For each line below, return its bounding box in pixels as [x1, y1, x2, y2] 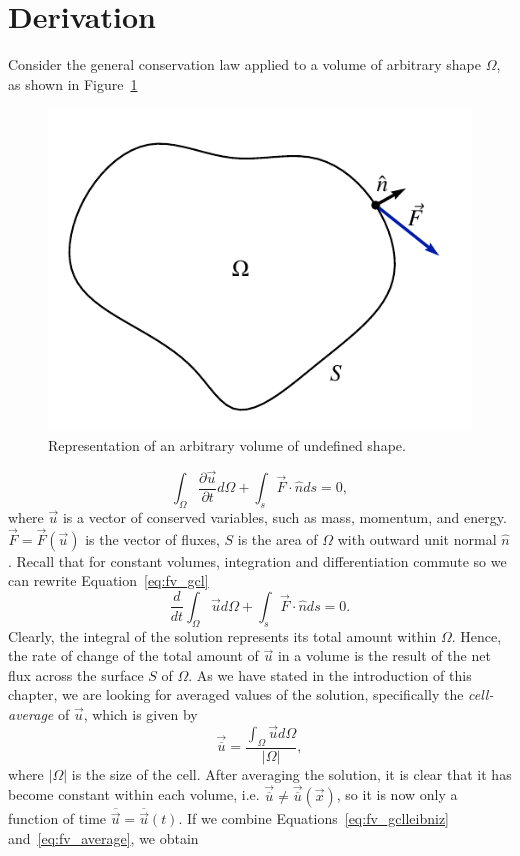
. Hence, [451, 625, 502, 646]
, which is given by [83, 704, 198, 725]
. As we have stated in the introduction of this [188, 664, 472, 685]
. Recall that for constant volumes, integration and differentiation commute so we [8, 550, 507, 571]
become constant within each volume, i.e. [8, 784, 260, 805]
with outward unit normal [337, 528, 497, 549]
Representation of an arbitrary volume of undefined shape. [48, 434, 406, 455]
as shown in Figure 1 [8, 73, 138, 94]
